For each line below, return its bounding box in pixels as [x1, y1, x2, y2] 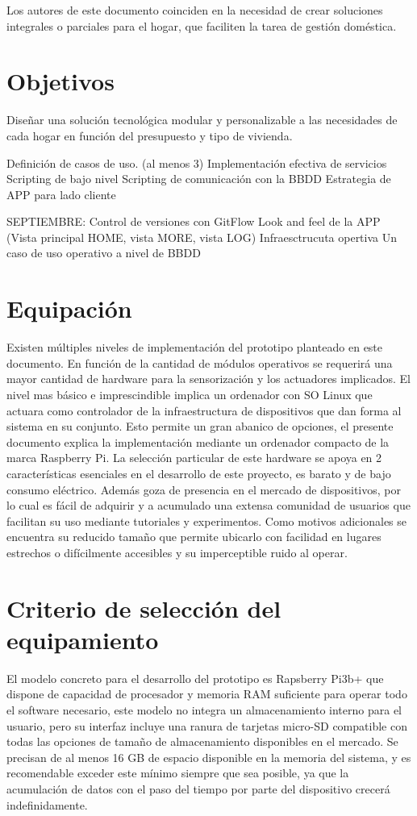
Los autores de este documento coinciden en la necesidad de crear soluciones [6, 2, 383, 18]
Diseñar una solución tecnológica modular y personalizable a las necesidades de [6, 111, 398, 128]
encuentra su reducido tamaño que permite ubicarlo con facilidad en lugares [6, 528, 382, 545]
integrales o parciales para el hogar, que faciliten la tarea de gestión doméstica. [6, 17, 397, 34]
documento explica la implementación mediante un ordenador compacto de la [6, 433, 390, 450]
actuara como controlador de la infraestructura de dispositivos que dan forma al [6, 402, 402, 418]
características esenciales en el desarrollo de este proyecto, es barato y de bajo [6, 464, 391, 481]
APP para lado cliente [6, 185, 116, 202]
